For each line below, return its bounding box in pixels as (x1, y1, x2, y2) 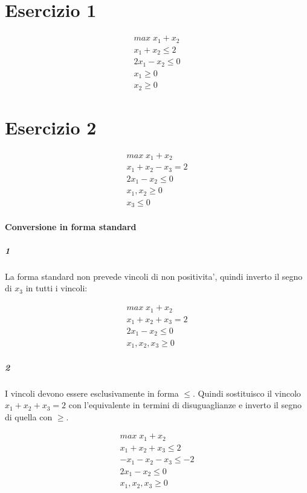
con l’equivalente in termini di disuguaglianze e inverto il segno (68, 399, 302, 411)
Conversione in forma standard (5, 220, 137, 233)
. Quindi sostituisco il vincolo (193, 386, 301, 399)
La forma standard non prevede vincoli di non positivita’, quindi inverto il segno (5, 270, 303, 282)
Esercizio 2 (5, 114, 97, 139)
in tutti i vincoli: (25, 282, 88, 294)
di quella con (5, 410, 53, 423)
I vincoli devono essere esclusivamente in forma (5, 386, 179, 399)
